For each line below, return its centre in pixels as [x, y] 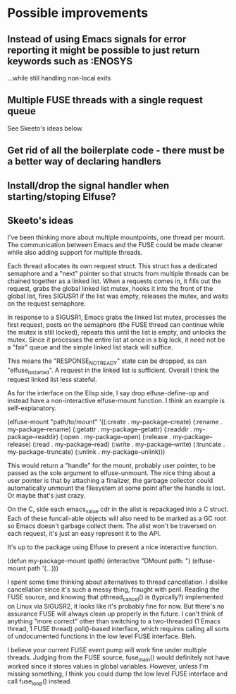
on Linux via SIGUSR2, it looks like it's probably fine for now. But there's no [116, 606]
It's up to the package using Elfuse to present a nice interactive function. [113, 547]
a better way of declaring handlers [85, 161]
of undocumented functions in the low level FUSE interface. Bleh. [102, 636]
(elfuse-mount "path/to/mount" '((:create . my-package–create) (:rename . [115, 422]
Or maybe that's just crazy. [46, 495]
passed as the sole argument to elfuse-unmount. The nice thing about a [112, 473]
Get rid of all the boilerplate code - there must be [116, 151]
